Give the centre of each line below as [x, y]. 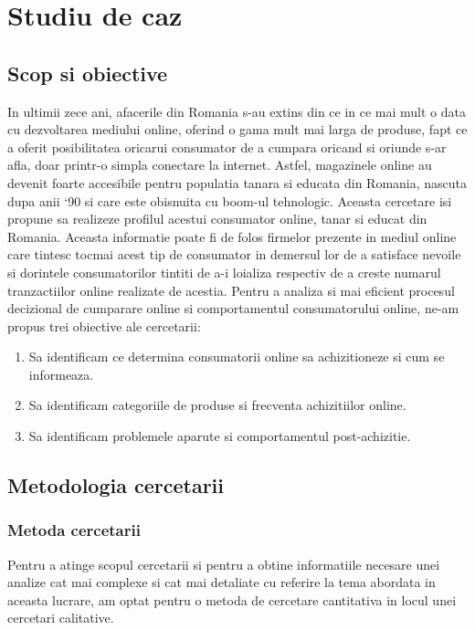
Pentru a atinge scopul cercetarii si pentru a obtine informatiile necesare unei [224, 564]
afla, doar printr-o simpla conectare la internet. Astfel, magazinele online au [220, 165]
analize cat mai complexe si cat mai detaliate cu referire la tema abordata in [222, 582]
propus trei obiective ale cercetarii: [104, 325]
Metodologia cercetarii [116, 485]
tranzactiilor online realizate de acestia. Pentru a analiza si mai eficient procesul [231, 290]
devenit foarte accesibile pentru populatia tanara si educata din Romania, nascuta [237, 182]
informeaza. [61, 374]
